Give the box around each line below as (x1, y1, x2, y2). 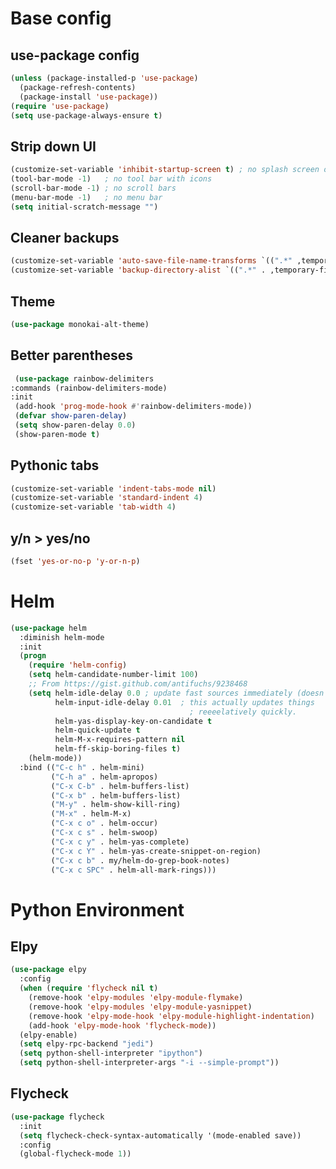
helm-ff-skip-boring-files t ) (54, 744, 182, 754)
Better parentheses (10, 347, 134, 364)
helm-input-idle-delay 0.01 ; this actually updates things (54, 697, 315, 707)
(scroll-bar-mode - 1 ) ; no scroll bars (10, 183, 177, 193)
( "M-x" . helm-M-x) (50, 809, 132, 819)
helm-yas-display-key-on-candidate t (54, 716, 213, 726)
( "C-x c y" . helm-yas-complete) (50, 837, 190, 847)
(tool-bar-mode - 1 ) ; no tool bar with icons (10, 174, 213, 184)
